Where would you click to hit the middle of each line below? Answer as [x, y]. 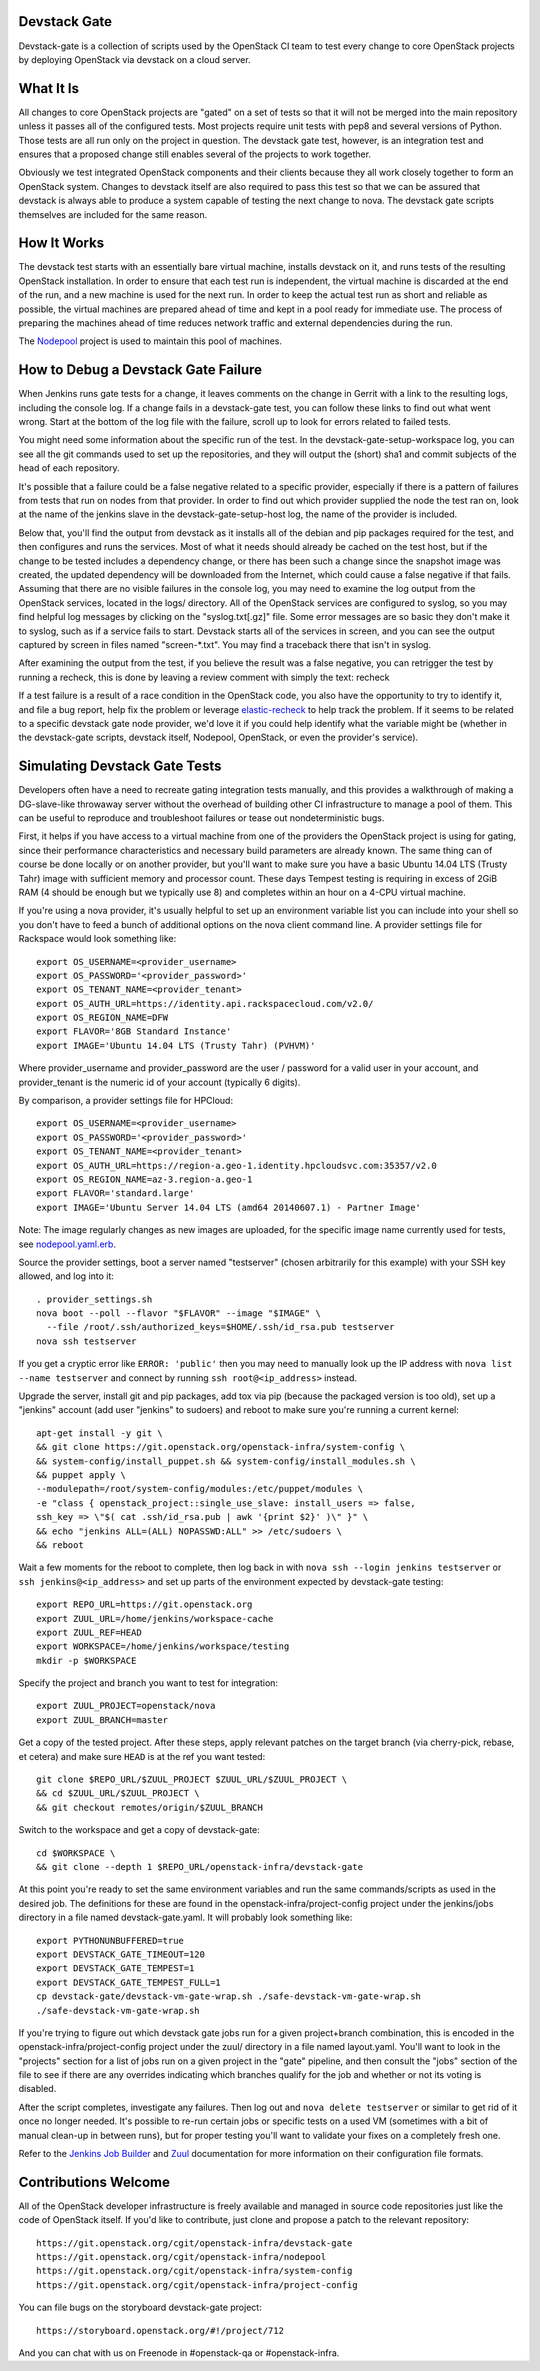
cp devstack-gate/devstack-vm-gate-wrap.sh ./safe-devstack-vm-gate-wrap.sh [229, 1996]
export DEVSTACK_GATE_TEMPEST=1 [115, 1968]
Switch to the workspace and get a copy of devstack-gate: [139, 1830]
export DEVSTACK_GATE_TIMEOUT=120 [120, 1954]
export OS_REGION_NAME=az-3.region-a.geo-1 [144, 1179]
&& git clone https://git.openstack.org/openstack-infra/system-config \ [221, 1447]
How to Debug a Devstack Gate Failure [140, 370]
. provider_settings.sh [94, 1299]
